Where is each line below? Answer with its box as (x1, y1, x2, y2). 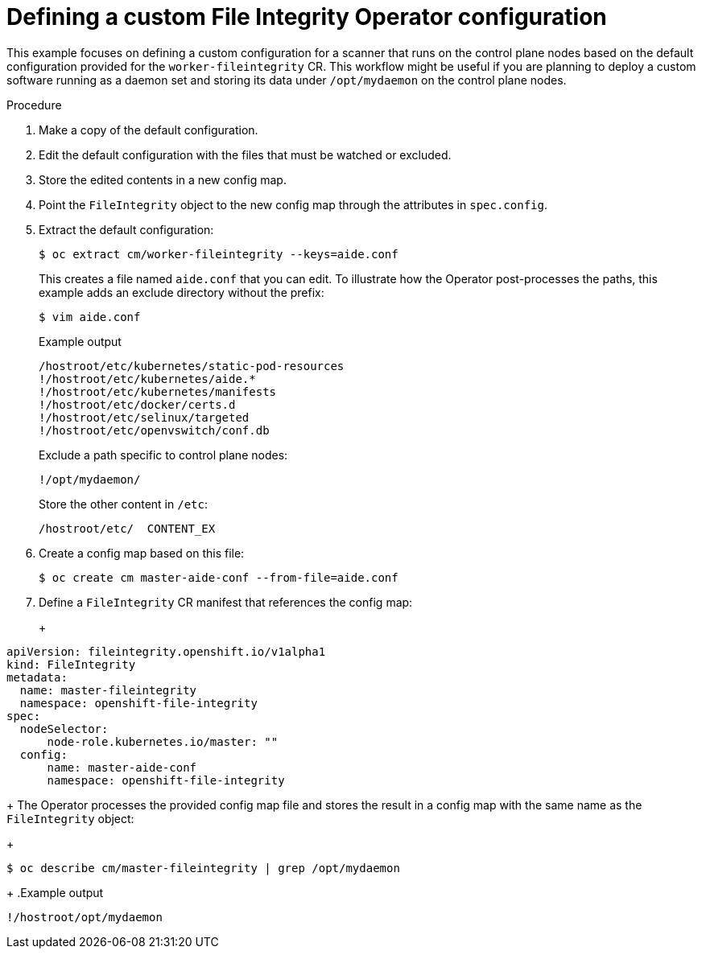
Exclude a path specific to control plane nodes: (39, 447, 288, 462)
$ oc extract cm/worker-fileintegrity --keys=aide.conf (39, 247, 398, 261)
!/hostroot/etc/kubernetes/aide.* (39, 372, 256, 385)
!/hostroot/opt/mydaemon (6, 910, 163, 924)
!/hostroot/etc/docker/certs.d (39, 397, 236, 411)
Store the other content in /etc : (39, 496, 208, 511)
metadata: (6, 670, 68, 684)
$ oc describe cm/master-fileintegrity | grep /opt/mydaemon (6, 861, 400, 875)
